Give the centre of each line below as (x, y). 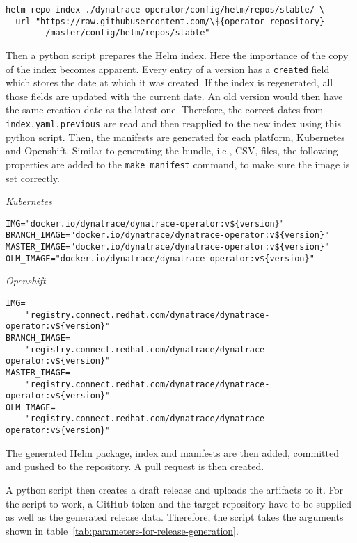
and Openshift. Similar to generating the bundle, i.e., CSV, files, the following (172, 151)
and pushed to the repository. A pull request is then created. (135, 466)
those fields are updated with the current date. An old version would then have (174, 96)
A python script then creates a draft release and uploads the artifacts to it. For (174, 489)
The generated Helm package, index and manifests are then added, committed (172, 452)
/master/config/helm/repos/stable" (128, 33)
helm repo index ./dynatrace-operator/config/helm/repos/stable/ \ (165, 10)
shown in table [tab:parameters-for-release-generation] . (122, 530)
